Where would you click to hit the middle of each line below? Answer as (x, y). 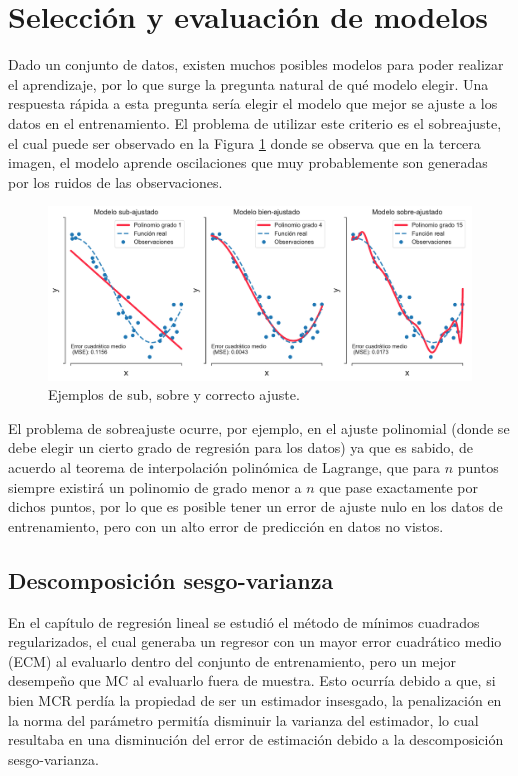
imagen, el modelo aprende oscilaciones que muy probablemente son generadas (248, 162)
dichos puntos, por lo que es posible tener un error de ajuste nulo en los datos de (255, 506)
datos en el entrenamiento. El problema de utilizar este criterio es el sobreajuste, (255, 122)
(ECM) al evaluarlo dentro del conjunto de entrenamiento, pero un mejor (232, 660)
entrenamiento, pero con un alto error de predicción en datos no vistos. (226, 525)
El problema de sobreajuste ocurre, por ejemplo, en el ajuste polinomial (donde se (259, 427)
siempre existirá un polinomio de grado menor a (155, 486)
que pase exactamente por (399, 486)
